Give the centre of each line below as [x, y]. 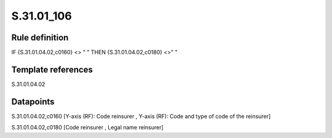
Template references [52, 69]
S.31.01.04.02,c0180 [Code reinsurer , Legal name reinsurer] [88, 128]
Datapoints [33, 102]
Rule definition [40, 38]
